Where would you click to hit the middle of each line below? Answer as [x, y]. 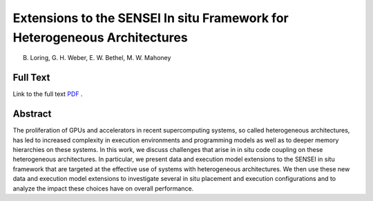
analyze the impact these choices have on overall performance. [103, 188]
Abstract [32, 114]
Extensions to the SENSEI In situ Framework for [151, 18]
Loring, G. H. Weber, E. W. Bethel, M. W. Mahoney [101, 58]
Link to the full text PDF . [48, 94]
